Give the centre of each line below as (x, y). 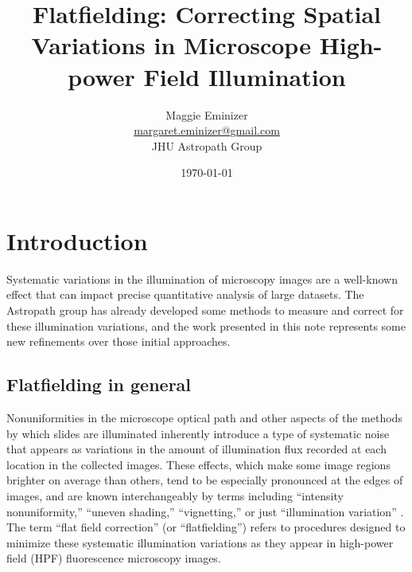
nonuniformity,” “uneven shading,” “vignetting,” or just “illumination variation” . (205, 511)
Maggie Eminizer (207, 114)
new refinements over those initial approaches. (119, 341)
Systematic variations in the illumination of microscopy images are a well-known (202, 278)
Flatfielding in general (99, 384)
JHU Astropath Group (207, 145)
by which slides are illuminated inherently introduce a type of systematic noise (198, 433)
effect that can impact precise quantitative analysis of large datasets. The (185, 294)
